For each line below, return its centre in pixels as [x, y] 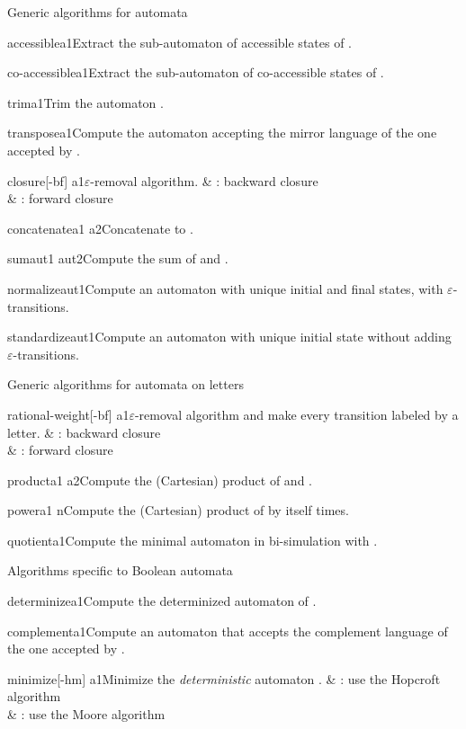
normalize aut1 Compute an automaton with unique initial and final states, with [225, 288]
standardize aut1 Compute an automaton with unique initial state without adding [229, 337]
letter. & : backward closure [84, 432]
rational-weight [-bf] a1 [68, 414]
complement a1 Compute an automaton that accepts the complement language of [228, 631]
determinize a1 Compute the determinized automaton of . [162, 601]
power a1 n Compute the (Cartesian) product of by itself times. [178, 510]
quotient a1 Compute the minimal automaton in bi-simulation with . [193, 540]
